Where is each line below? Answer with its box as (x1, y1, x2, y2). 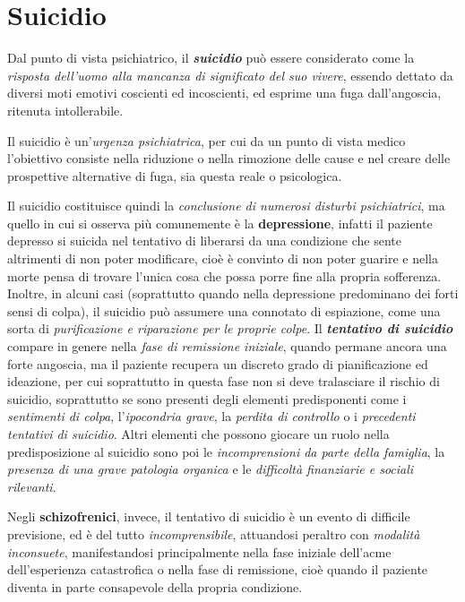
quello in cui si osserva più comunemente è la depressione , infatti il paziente (7, 213, 433, 232)
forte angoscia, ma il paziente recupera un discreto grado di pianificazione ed (7, 354, 428, 373)
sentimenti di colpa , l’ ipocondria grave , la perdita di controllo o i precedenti (7, 407, 416, 426)
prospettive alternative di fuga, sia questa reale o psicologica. (7, 166, 342, 185)
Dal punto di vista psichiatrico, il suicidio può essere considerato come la (7, 48, 415, 67)
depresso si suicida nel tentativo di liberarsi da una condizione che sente (7, 231, 402, 250)
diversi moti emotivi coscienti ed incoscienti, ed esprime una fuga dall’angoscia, (7, 83, 442, 102)
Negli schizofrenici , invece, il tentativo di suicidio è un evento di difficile (7, 507, 410, 526)
